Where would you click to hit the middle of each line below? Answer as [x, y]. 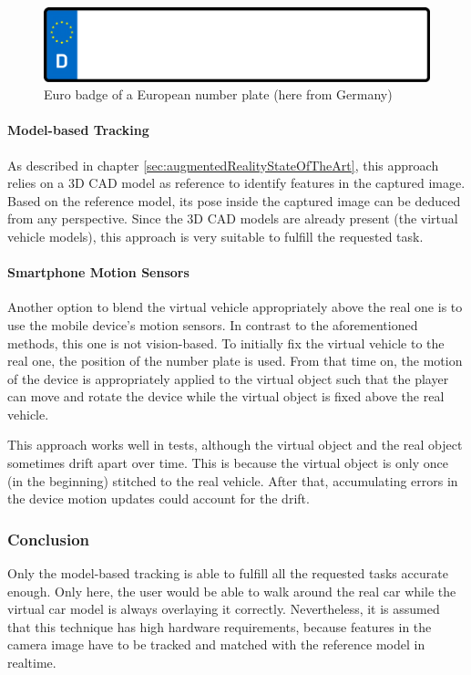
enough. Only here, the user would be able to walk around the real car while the [232, 591]
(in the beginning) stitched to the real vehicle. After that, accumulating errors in [233, 480]
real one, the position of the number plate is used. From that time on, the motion [235, 361]
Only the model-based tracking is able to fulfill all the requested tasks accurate [228, 573]
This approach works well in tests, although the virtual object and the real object [235, 445]
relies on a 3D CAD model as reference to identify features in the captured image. [236, 183]
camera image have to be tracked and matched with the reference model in [216, 644]
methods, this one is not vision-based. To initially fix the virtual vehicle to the [226, 343]
